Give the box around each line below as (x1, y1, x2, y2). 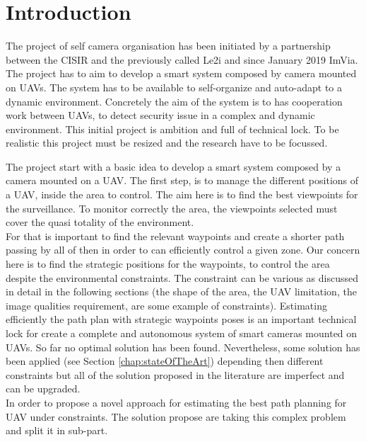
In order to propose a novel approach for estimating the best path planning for (6, 395, 347, 409)
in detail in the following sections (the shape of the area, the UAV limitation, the (6, 284, 357, 299)
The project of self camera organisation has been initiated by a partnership (6, 38, 331, 53)
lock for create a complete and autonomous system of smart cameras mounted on (6, 326, 358, 340)
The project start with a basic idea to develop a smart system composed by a (6, 159, 341, 174)
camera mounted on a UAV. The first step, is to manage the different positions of (6, 173, 359, 188)
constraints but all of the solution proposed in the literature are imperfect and (6, 367, 345, 382)
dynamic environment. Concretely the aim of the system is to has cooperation (6, 93, 343, 108)
